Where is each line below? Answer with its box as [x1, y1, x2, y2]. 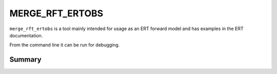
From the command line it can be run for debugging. [9, 42, 120, 48]
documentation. [9, 32, 43, 38]
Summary [9, 55, 42, 64]
